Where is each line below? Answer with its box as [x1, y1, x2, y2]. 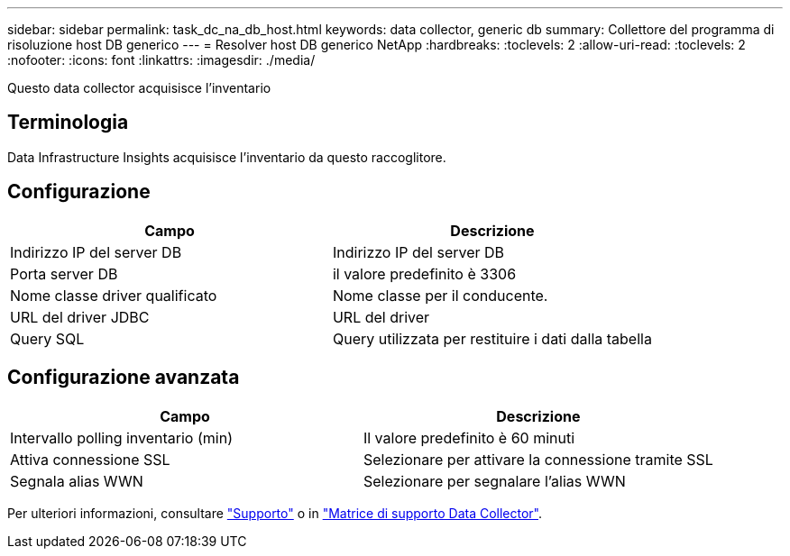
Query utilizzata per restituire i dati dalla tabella [332, 329, 652, 348]
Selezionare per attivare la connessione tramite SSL [363, 450, 713, 469]
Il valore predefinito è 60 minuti [363, 428, 575, 447]
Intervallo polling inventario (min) [10, 428, 233, 447]
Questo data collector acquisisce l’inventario [7, 80, 271, 96]
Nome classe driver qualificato [10, 286, 217, 305]
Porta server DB [10, 264, 118, 283]
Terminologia [7, 111, 129, 134]
